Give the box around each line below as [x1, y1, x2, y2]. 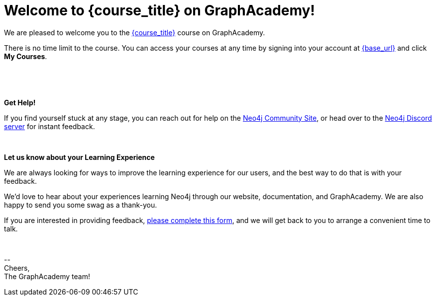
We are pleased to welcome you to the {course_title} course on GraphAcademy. [4, 28, 265, 37]
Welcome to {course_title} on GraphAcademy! [4, 2, 315, 19]
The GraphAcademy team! [4, 272, 90, 281]
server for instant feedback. [4, 122, 95, 131]
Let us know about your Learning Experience [4, 152, 155, 161]
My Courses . [4, 52, 47, 61]
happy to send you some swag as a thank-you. [4, 200, 157, 209]
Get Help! [4, 98, 36, 107]
